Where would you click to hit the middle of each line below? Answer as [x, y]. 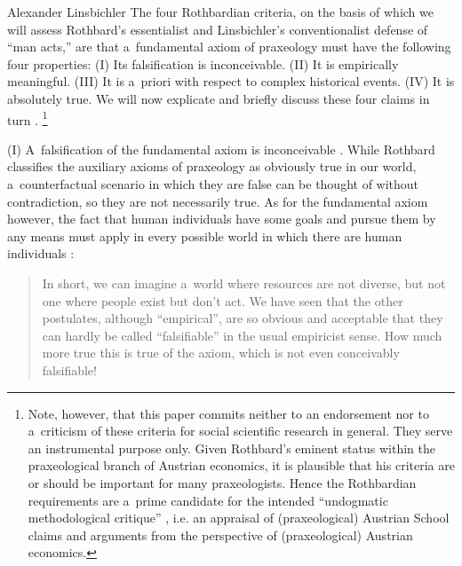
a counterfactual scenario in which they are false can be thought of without [213, 184]
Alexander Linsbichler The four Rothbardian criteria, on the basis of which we [220, 12]
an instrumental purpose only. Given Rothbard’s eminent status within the [231, 448]
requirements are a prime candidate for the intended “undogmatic [208, 500]
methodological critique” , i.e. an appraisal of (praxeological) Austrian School [239, 518]
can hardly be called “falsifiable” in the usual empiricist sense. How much [242, 335]
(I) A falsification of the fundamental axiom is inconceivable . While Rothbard [221, 149]
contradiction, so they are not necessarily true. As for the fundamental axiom [218, 201]
